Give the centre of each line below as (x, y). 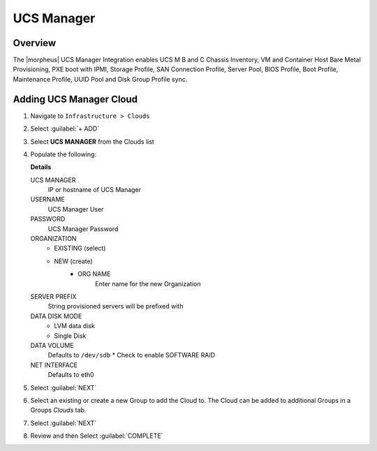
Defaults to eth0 (71, 375)
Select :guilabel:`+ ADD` (65, 128)
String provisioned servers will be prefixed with (116, 306)
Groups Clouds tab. (58, 410)
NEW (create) (74, 261)
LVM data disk (75, 326)
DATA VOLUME (52, 345)
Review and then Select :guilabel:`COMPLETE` (97, 436)
